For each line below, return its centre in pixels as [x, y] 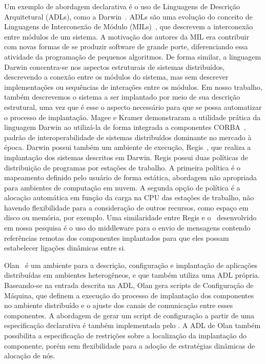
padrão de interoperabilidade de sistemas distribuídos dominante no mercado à [128, 137]
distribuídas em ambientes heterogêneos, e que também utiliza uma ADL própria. [132, 275]
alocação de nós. [30, 356]
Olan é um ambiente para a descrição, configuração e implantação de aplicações [131, 265]
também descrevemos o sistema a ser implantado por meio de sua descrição [122, 97]
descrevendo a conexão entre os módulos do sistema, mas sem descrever [116, 77]
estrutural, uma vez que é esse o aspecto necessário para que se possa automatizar [133, 107]
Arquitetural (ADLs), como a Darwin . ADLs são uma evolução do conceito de [128, 16]
